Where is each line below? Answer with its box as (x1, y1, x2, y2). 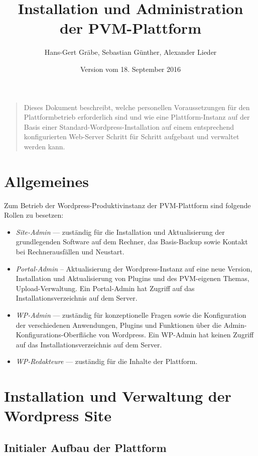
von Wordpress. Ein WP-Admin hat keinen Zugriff (98, 329, 254, 340)
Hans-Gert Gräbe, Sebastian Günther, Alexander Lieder (44, 47, 217, 57)
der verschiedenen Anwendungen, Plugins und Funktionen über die (16, 319, 221, 330)
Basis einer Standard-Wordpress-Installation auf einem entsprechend (24, 121, 234, 132)
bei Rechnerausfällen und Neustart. (16, 246, 124, 256)
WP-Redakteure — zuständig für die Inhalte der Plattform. (16, 356, 198, 367)
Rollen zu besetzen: (4, 210, 64, 220)
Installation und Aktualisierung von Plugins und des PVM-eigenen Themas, (16, 273, 249, 284)
